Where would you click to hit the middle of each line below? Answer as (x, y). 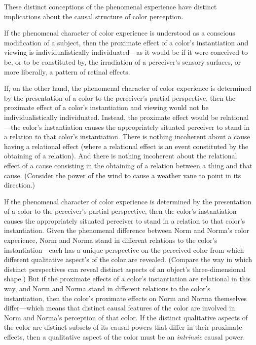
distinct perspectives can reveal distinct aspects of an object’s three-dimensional (125, 269)
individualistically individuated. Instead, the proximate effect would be (111, 117)
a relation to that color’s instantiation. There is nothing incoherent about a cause (127, 136)
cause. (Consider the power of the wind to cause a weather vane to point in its (123, 175)
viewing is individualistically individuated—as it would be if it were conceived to (126, 52)
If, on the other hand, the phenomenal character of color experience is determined (128, 88)
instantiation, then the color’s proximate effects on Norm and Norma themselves (126, 298)
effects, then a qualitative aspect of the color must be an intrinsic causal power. (125, 337)
